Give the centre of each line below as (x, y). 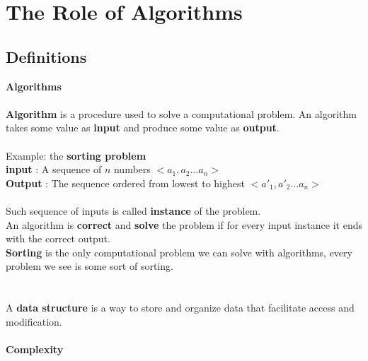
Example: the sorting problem (76, 155)
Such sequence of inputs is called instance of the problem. (133, 210)
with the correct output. (58, 238)
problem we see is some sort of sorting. (90, 266)
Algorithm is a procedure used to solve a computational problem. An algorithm (181, 113)
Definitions (46, 56)
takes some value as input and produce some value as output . (143, 128)
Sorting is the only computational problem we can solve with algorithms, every (179, 252)
